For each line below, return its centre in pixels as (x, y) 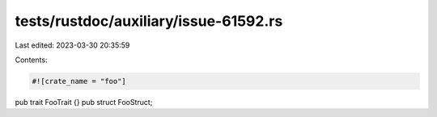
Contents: (31, 60)
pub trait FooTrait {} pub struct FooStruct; (84, 102)
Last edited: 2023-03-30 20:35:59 (72, 45)
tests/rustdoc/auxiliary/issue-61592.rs (149, 21)
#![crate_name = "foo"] (79, 81)
